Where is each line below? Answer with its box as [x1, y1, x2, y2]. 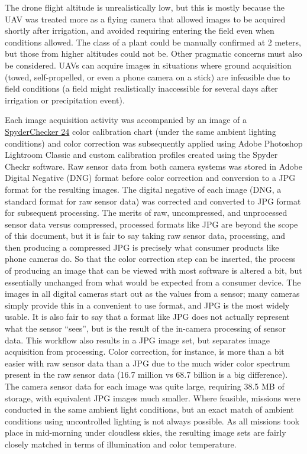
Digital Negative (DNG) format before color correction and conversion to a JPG [5, 171, 296, 184]
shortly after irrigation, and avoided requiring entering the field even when [5, 24, 274, 37]
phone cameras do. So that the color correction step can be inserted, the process [5, 252, 296, 265]
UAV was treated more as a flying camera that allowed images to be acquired [5, 12, 286, 25]
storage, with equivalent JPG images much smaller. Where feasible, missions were [5, 391, 300, 404]
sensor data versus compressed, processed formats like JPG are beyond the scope [5, 218, 298, 230]
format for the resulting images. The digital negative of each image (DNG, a [5, 183, 282, 195]
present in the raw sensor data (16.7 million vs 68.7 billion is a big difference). [5, 368, 288, 381]
